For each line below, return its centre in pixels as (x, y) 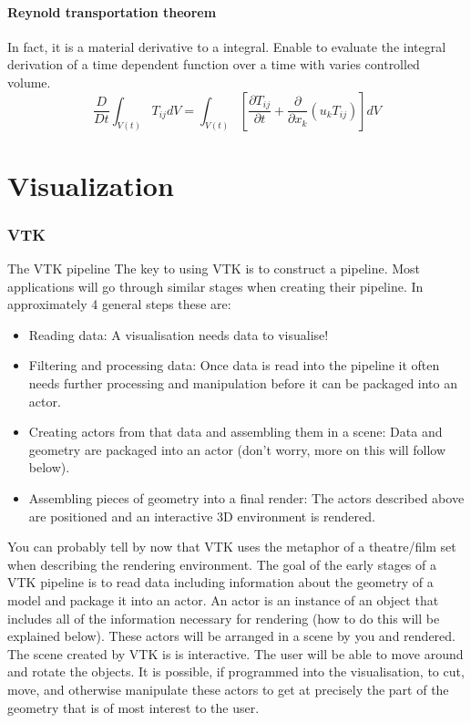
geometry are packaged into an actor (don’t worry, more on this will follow (237, 449)
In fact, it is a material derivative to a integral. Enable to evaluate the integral (227, 46)
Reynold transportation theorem (112, 11)
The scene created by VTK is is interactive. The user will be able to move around (235, 653)
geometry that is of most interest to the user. (133, 707)
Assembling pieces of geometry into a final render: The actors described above (246, 497)
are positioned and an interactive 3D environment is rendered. (202, 516)
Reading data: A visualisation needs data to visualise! (179, 334)
